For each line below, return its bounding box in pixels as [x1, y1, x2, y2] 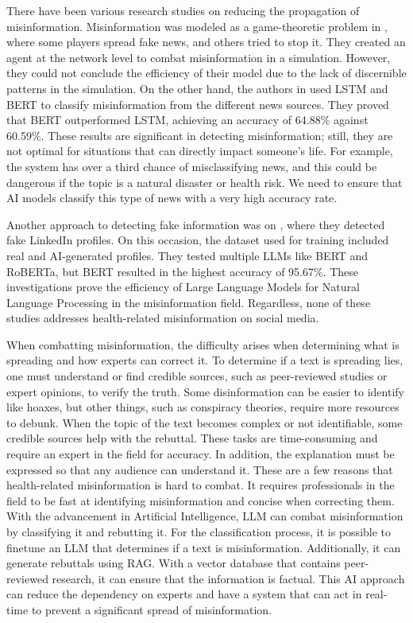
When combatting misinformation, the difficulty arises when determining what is [6, 336, 399, 352]
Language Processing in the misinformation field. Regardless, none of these [6, 294, 371, 310]
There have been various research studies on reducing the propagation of [6, 2, 360, 18]
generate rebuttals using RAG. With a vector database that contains [6, 555, 341, 571]
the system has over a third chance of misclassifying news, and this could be [6, 158, 377, 174]
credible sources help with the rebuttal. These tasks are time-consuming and [6, 430, 378, 446]
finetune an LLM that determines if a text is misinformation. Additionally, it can [6, 539, 401, 555]
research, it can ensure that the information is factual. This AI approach [52, 570, 405, 586]
